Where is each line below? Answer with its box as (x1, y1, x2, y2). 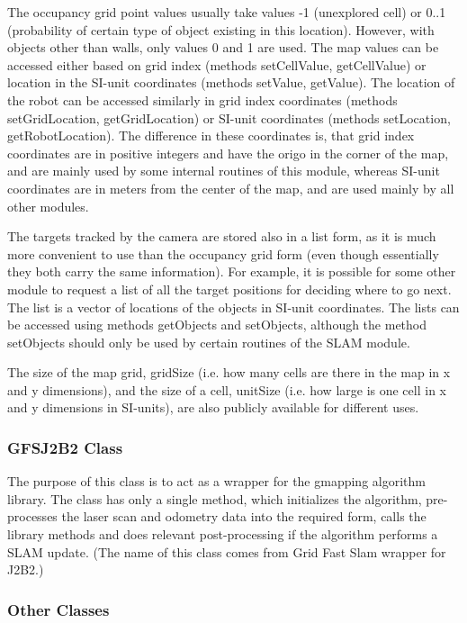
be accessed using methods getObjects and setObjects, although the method (7, 315, 427, 334)
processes (7, 507, 58, 526)
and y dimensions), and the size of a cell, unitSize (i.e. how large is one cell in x (7, 380, 446, 399)
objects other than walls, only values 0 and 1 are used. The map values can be (7, 38, 439, 57)
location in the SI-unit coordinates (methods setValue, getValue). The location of (7, 73, 455, 92)
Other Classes (7, 598, 110, 620)
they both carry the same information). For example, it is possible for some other (7, 262, 456, 281)
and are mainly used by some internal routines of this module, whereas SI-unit (7, 161, 440, 180)
